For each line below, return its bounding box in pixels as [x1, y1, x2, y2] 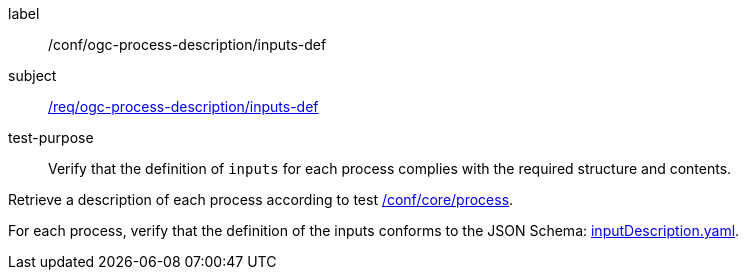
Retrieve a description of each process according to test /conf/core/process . [8, 191, 514, 208]
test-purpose [8, 129, 94, 146]
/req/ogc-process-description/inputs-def [48, 98, 319, 115]
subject [8, 67, 57, 84]
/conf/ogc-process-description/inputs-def [48, 36, 327, 53]
